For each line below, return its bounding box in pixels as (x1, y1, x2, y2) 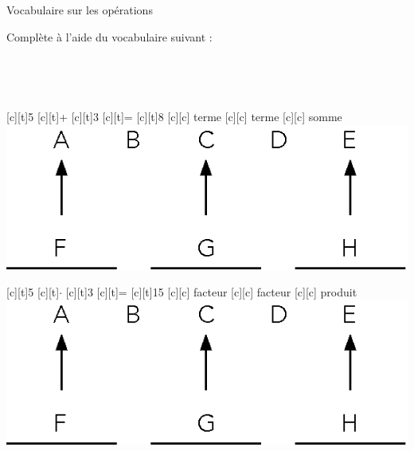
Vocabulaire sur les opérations (6, 2, 153, 18)
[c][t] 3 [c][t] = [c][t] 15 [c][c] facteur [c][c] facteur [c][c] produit (65, 283, 357, 300)
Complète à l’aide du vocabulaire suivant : (6, 28, 213, 45)
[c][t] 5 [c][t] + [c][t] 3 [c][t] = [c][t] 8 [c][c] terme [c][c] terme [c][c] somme (6, 108, 342, 125)
